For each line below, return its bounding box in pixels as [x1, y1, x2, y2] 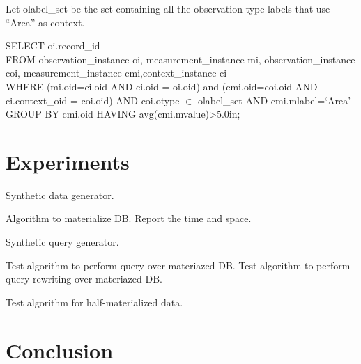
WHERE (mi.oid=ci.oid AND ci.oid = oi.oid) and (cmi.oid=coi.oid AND [6, 79, 318, 93]
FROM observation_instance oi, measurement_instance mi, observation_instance [6, 52, 355, 66]
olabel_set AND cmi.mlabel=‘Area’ [197, 93, 351, 107]
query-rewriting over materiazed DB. [6, 271, 162, 286]
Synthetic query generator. [6, 235, 119, 249]
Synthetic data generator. [6, 187, 114, 202]
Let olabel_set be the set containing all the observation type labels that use [6, 1, 330, 15]
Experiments [6, 147, 130, 175]
